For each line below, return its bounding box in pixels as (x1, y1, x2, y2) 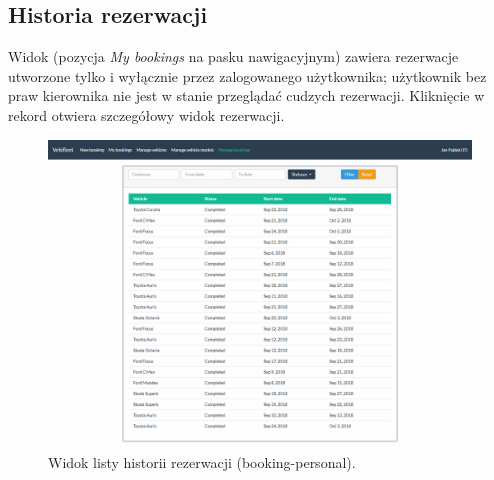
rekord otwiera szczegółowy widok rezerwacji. (8, 104, 285, 125)
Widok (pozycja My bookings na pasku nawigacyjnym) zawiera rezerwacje (8, 46, 459, 67)
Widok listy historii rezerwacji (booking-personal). (48, 452, 356, 473)
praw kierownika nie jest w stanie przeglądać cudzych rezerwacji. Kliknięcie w (8, 85, 485, 106)
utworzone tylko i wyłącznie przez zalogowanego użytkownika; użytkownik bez (8, 65, 487, 86)
